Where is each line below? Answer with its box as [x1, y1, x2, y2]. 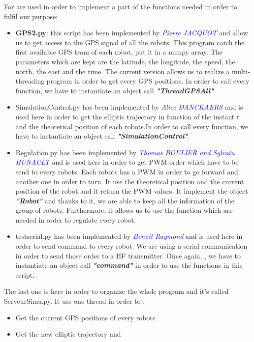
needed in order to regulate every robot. [15, 214, 136, 225]
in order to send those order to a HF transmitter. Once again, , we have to [15, 250, 241, 260]
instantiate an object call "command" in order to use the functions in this [15, 260, 243, 270]
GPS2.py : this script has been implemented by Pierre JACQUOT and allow [15, 28, 248, 38]
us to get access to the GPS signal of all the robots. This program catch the [15, 37, 245, 47]
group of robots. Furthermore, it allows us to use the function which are [15, 205, 233, 215]
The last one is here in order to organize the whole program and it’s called [4, 286, 229, 296]
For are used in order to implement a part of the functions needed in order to [4, 1, 237, 11]
